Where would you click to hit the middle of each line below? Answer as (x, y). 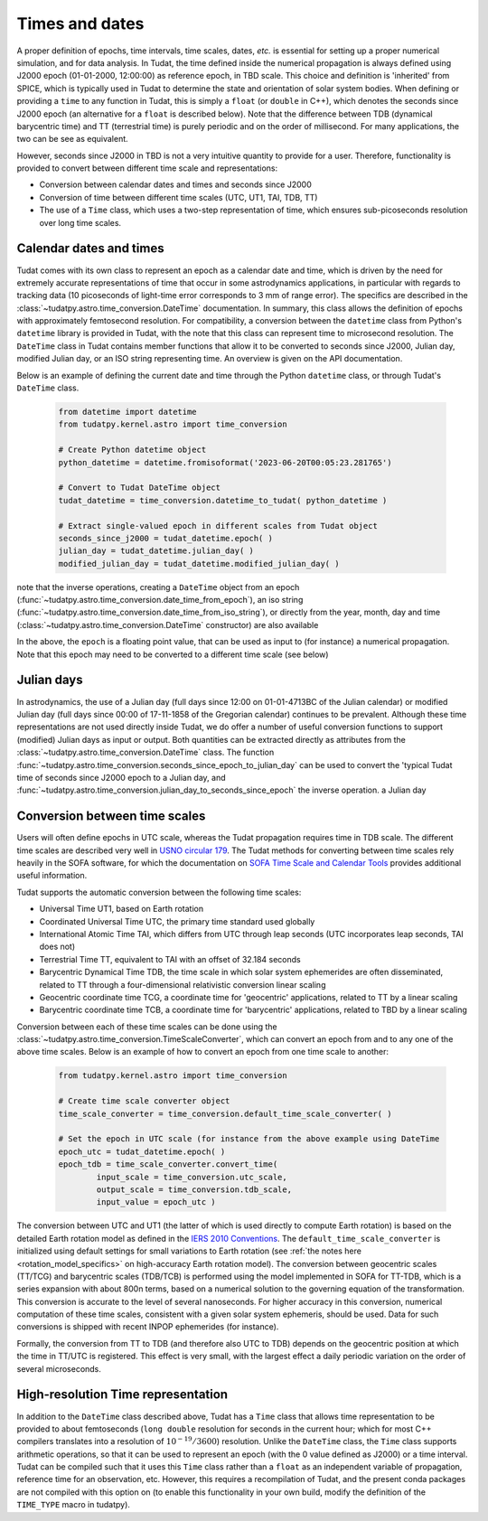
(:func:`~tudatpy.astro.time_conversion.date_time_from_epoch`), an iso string (160, 600)
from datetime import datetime (128, 412)
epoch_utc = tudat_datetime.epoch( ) (142, 1151)
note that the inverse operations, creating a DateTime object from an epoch (158, 587)
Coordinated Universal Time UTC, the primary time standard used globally (177, 921)
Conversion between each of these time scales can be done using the (147, 1027)
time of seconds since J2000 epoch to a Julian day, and (121, 777)
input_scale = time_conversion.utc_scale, (192, 1177)
